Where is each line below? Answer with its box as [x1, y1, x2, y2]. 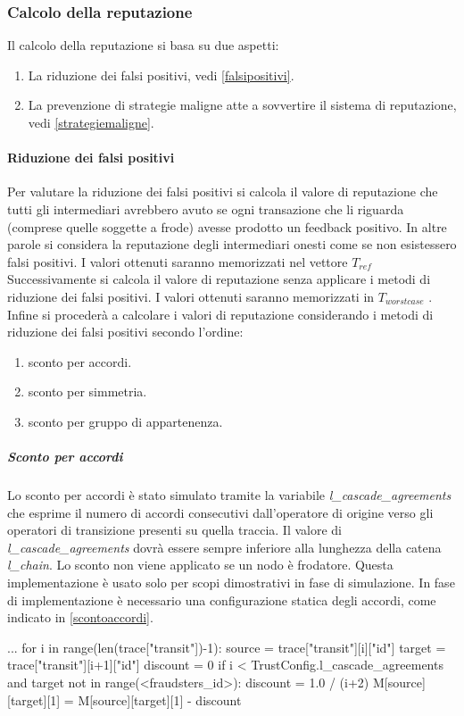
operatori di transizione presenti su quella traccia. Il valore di [7, 520, 342, 539]
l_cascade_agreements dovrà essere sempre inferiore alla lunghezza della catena [7, 537, 442, 556]
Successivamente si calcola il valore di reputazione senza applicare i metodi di [7, 270, 431, 288]
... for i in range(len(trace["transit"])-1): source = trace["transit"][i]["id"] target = [7, 637, 446, 656]
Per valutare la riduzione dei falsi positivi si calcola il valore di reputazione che [7, 182, 438, 201]
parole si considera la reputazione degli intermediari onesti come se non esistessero [7, 235, 457, 254]
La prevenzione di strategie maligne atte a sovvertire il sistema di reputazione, [28, 96, 457, 114]
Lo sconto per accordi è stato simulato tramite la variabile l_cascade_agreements [7, 486, 452, 504]
